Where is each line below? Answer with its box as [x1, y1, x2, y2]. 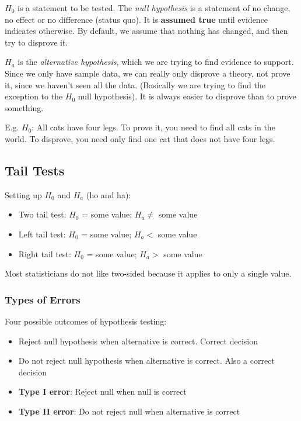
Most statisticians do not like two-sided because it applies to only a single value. [5, 267, 292, 279]
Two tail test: [18, 208, 66, 220]
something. [5, 101, 44, 113]
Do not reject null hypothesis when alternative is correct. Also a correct [18, 354, 275, 367]
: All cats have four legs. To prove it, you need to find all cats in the [32, 121, 275, 133]
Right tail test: [18, 247, 71, 260]
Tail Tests [5, 161, 65, 179]
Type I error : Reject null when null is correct [18, 385, 187, 398]
